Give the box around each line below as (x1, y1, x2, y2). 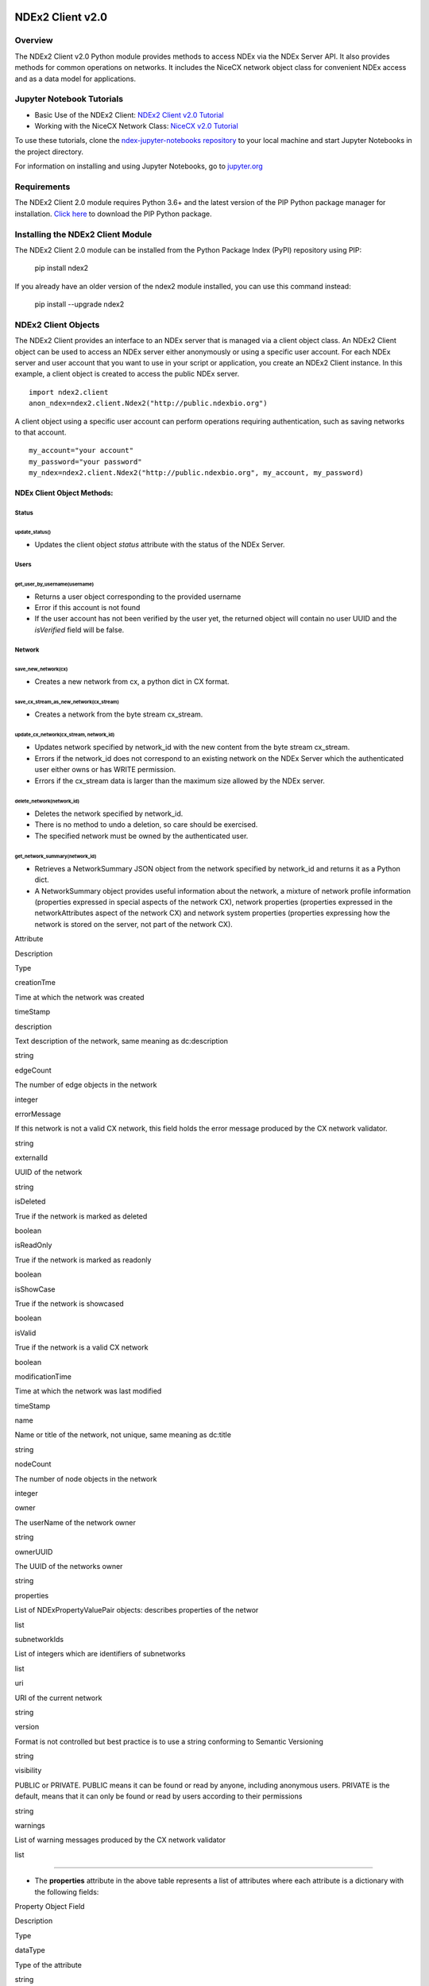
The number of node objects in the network (14, 1474, 157, 1483)
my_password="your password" (29, 457, 142, 466)
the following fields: (34, 1887, 99, 1896)
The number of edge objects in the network (14, 1080, 157, 1090)
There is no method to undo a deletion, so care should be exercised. (34, 820, 258, 829)
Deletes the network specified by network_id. (34, 809, 184, 818)
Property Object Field (14, 1901, 85, 1911)
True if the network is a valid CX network (14, 1343, 149, 1352)
